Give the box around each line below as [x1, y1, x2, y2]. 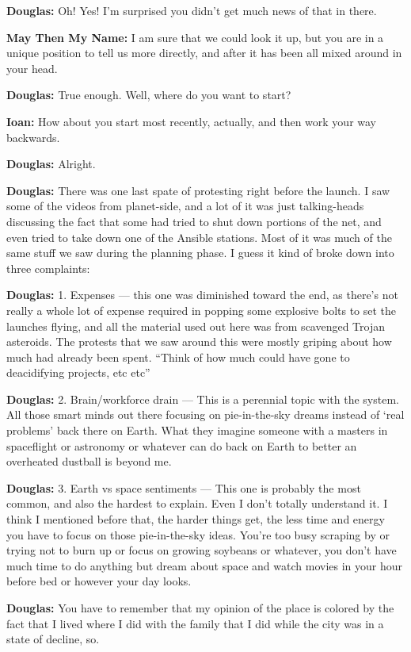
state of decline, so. [6, 631, 100, 647]
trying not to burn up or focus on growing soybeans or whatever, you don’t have [6, 542, 397, 558]
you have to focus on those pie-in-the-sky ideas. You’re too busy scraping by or [6, 526, 390, 543]
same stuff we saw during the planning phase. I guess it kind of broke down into [6, 244, 394, 261]
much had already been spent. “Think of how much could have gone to [6, 348, 350, 365]
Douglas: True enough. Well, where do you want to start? [6, 86, 291, 103]
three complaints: [6, 259, 90, 276]
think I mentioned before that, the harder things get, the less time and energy [6, 511, 385, 527]
